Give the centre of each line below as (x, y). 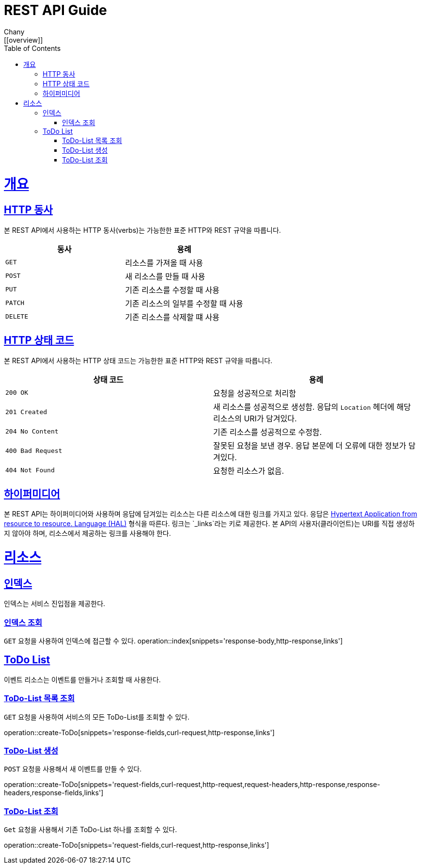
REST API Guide (55, 10)
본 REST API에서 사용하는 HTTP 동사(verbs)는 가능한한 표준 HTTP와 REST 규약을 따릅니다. (142, 230)
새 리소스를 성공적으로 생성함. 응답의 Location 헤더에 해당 (312, 407)
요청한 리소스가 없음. (249, 471)
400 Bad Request (34, 451)
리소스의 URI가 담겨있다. (255, 418)
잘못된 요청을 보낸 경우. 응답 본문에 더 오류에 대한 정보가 (310, 445)
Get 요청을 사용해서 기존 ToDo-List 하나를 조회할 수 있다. (91, 830)
